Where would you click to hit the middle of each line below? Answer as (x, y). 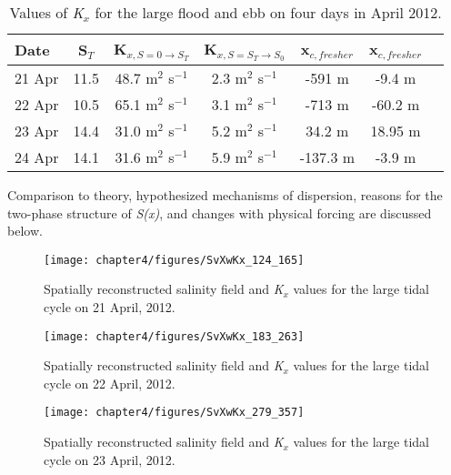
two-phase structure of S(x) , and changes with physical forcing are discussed (220, 212)
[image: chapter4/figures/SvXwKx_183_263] (174, 336)
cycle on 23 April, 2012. (110, 459)
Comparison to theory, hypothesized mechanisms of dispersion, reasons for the (225, 194)
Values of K (46, 12)
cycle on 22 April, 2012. (110, 383)
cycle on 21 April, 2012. (110, 306)
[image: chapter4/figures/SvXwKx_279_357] (174, 413)
